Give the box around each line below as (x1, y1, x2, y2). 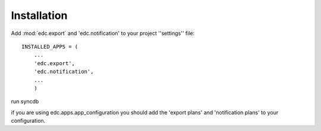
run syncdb (11, 98, 39, 105)
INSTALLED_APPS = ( (21, 43, 78, 50)
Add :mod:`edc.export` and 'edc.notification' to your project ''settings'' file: (11, 30, 195, 37)
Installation (11, 9, 68, 22)
